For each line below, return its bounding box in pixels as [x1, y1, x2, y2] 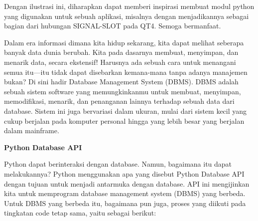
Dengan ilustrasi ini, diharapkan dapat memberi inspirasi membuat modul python [4, 1, 255, 11]
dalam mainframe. [4, 125, 59, 136]
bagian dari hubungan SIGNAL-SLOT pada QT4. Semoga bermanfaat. [4, 20, 221, 31]
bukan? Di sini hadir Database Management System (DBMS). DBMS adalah [4, 76, 239, 87]
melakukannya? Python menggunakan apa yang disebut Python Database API [4, 168, 245, 179]
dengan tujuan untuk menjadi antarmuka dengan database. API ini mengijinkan [4, 178, 250, 189]
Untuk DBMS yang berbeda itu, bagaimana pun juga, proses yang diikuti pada [4, 198, 246, 208]
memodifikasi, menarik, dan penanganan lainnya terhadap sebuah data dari [4, 96, 235, 106]
